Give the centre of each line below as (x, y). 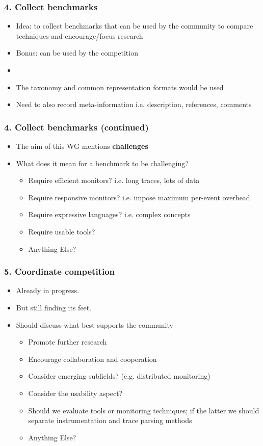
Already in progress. (47, 290)
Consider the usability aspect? (75, 393)
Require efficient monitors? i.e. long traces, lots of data (114, 180)
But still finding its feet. (54, 307)
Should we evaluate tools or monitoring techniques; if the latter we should (144, 410)
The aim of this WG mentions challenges (82, 146)
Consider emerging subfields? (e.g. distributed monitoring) (119, 376)
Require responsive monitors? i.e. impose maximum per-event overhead (139, 197)
